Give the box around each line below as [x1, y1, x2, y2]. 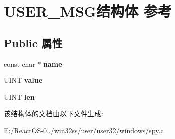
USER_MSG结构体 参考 [4, 1, 172, 21]
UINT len [4, 91, 35, 102]
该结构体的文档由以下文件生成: [4, 108, 103, 119]
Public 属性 [4, 35, 63, 50]
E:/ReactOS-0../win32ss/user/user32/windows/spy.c [4, 125, 164, 135]
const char [4, 58, 35, 69]
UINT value [4, 75, 43, 85]
